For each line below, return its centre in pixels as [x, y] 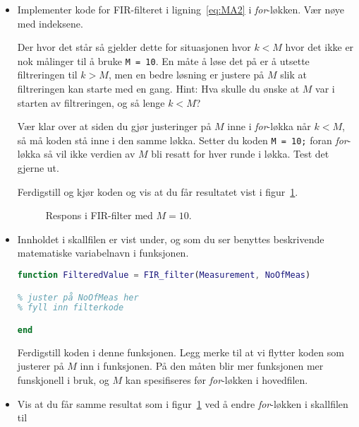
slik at [293, 75]
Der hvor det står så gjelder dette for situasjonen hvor [134, 47]
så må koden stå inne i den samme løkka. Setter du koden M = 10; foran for [182, 140]
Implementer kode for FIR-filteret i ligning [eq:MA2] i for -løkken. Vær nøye [181, 9]
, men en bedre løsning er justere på [186, 75]
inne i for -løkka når [269, 126]
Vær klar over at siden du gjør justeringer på [114, 126]
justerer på [41, 366]
